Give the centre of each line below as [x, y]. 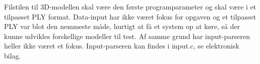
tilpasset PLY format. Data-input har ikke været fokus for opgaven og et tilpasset [130, 16]
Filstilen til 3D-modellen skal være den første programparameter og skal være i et [130, 6]
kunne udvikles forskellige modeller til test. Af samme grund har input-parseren [127, 36]
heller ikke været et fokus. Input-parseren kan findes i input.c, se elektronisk [122, 46]
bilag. [13, 55]
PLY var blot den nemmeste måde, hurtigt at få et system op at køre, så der [122, 26]
